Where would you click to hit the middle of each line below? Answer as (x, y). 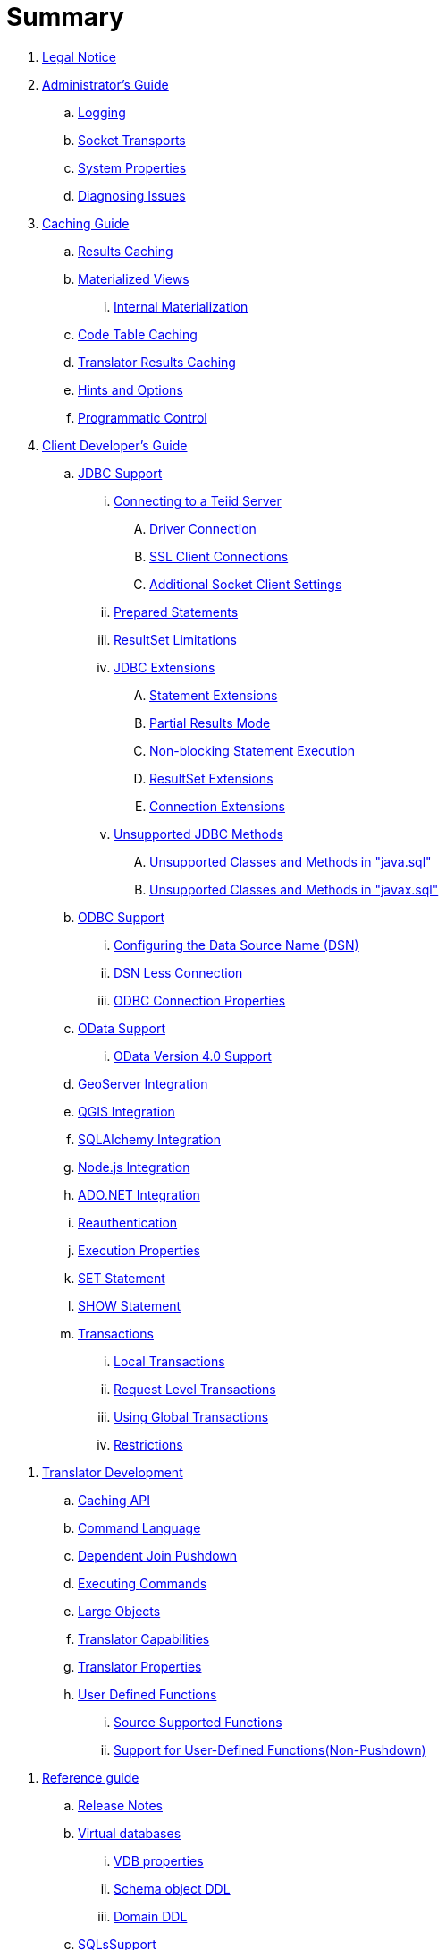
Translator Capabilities (144, 1638)
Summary (65, 17)
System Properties (132, 167)
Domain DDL (151, 1916)
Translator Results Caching (157, 362)
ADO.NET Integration (139, 1194)
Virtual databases (130, 1833)
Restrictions (148, 1444)
